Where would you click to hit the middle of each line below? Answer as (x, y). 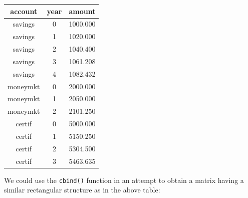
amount (82, 11)
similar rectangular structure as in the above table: (82, 190)
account (24, 11)
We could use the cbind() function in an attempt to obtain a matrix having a (124, 180)
